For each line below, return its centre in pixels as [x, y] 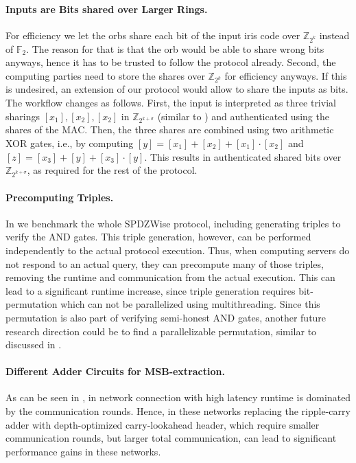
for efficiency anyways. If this [286, 75]
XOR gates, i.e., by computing [70, 143]
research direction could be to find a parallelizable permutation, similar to [161, 331]
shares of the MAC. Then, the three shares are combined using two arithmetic [170, 129]
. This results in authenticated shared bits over [243, 156]
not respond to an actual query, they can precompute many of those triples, [165, 263]
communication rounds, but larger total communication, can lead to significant [171, 438]
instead [334, 35]
